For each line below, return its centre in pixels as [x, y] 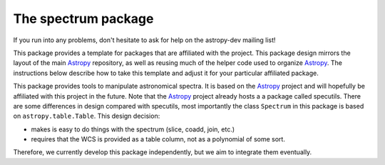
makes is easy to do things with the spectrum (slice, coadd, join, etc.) [133, 129]
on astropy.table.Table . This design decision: [87, 116]
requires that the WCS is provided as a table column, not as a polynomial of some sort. [158, 139]
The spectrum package [83, 19]
